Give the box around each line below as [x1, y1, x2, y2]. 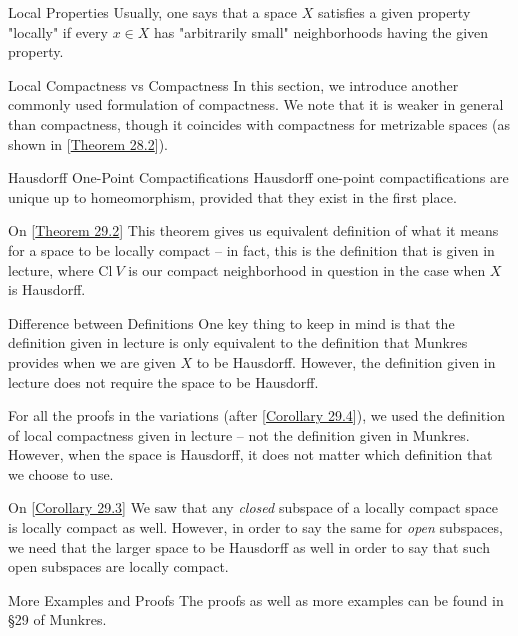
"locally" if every [8, 21, 108, 42]
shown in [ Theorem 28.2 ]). [8, 133, 168, 154]
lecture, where [8, 259, 94, 280]
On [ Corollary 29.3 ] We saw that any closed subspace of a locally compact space [8, 497, 499, 518]
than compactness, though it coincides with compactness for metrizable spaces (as [8, 113, 510, 134]
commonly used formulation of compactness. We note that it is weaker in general [8, 94, 504, 115]
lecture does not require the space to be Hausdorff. [8, 371, 319, 392]
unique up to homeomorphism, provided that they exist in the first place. [8, 186, 457, 207]
